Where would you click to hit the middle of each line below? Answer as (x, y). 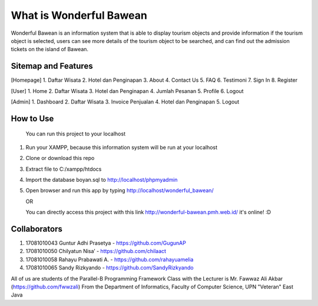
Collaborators (37, 229)
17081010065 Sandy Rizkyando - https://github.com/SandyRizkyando (110, 268)
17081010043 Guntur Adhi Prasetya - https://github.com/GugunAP (106, 243)
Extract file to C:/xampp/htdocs (64, 169)
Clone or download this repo (60, 158)
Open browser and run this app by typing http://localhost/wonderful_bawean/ (120, 191)
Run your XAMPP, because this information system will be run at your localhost (122, 147)
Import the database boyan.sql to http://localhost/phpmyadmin (102, 179)
